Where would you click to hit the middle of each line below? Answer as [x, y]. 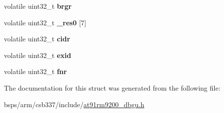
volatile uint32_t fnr [35, 71]
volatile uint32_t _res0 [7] [45, 22]
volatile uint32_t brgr [38, 6]
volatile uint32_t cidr [37, 39]
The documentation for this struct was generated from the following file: [112, 87]
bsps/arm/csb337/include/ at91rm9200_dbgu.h [74, 104]
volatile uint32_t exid [38, 55]
